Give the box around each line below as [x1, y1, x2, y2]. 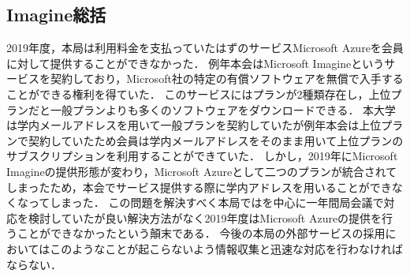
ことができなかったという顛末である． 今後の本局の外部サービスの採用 [17, 225, 386, 241]
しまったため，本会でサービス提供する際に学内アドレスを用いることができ [6, 178, 392, 195]
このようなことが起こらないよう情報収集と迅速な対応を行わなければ [50, 240, 404, 256]
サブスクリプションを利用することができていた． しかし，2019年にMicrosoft [6, 148, 398, 164]
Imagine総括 [6, 2, 106, 27]
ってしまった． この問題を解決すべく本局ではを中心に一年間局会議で [28, 194, 384, 211]
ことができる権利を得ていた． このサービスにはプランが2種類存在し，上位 [6, 85, 391, 102]
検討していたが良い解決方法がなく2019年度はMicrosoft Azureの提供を [28, 209, 382, 226]
